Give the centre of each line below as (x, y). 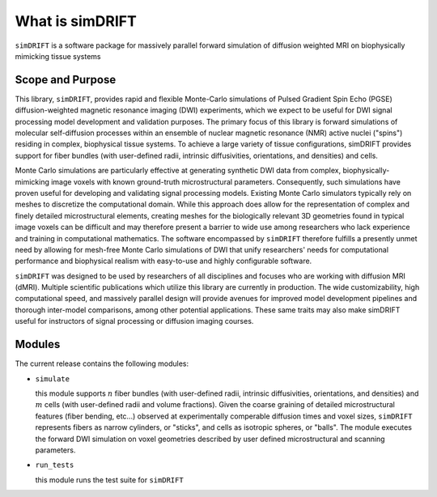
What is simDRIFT (76, 21)
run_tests (55, 465)
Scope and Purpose (66, 80)
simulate (53, 379)
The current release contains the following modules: (102, 363)
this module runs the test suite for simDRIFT (109, 480)
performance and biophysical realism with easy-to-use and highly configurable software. (163, 261)
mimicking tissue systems (58, 56)
